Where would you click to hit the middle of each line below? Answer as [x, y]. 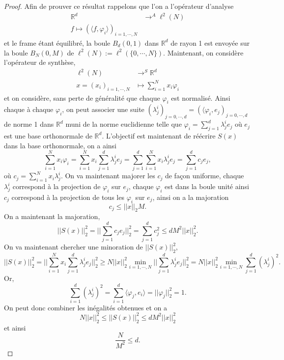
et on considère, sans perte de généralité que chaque [82, 97]
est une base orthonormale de [48, 135]
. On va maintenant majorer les [108, 176]
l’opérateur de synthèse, [40, 62]
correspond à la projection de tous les [68, 197]
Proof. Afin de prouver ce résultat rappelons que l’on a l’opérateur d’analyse [119, 6]
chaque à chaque [29, 109]
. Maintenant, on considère [203, 52]
